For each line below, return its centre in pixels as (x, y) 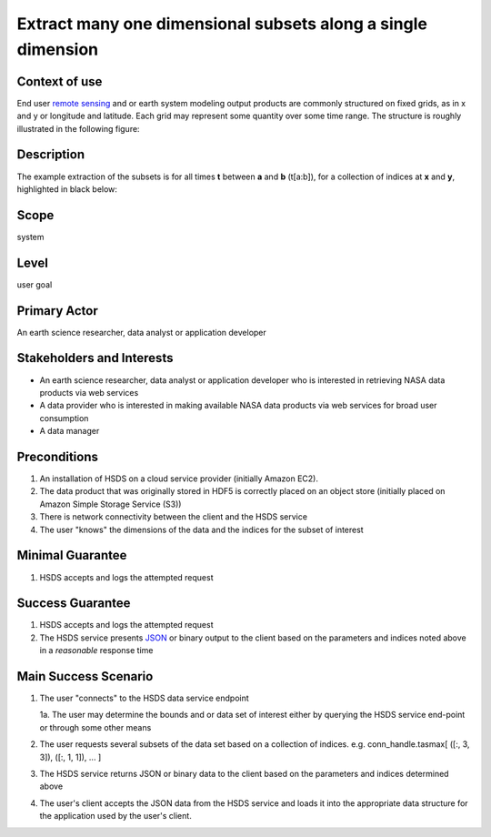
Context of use (60, 81)
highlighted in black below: (67, 189)
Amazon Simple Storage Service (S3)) (110, 504)
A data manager (70, 431)
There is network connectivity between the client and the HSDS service (174, 517)
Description (51, 155)
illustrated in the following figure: (78, 128)
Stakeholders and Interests (95, 358)
